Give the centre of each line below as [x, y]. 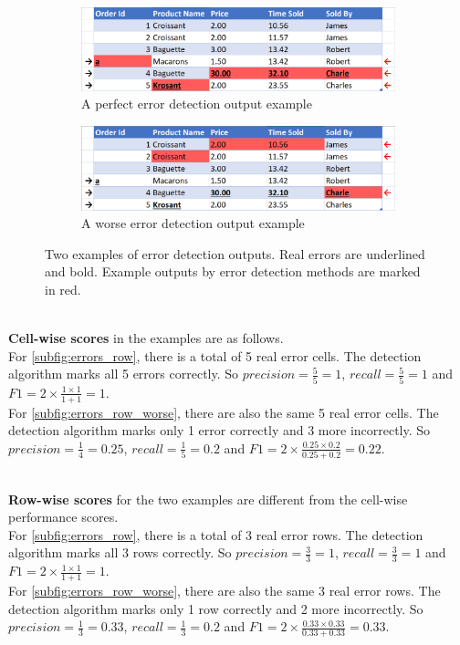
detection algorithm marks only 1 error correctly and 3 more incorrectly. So [220, 430]
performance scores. [63, 517]
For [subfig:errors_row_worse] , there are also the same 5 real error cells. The [224, 412]
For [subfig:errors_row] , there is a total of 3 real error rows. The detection [216, 534]
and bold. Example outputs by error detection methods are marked [233, 271]
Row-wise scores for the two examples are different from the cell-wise [208, 499]
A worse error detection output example [193, 223]
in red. [63, 289]
